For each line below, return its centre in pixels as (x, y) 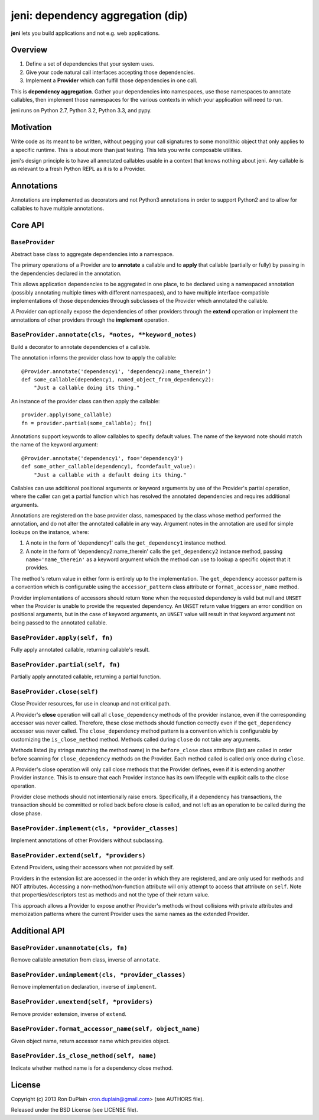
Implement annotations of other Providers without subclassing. (87, 840)
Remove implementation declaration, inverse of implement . (84, 987)
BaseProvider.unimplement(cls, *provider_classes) (98, 975)
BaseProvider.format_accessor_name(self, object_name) (106, 1029)
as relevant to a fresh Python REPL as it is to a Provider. (78, 169)
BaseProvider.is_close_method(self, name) (84, 1056)
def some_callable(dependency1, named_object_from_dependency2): (118, 379)
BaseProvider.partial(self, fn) (66, 664)
